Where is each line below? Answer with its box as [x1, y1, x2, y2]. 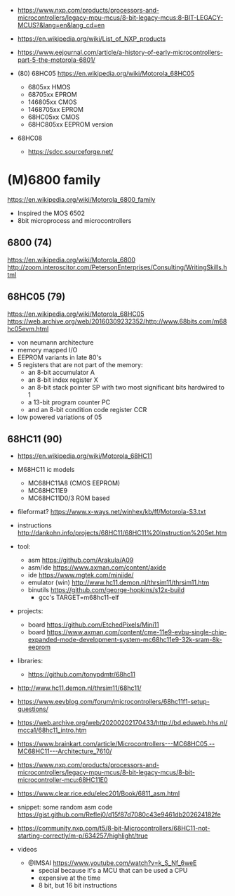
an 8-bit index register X [27, 376, 98, 384]
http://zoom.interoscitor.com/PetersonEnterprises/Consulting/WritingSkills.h [7, 263, 227, 271]
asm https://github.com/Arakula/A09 [27, 556, 134, 565]
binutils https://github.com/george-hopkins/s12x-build [27, 586, 184, 594]
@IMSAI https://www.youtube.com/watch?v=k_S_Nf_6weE [27, 859, 197, 867]
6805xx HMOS [27, 83, 72, 91]
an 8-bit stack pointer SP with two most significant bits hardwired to [27, 383, 224, 391]
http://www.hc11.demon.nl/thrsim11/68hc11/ [17, 684, 142, 692]
